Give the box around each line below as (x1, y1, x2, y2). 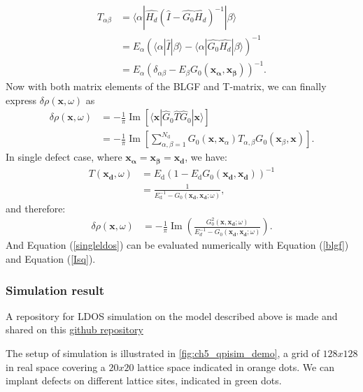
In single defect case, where (6, 150, 122, 164)
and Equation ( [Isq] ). (6, 252, 96, 266)
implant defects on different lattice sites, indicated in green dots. (6, 373, 282, 388)
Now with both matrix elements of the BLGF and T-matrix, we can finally (6, 79, 327, 94)
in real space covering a (6, 359, 106, 374)
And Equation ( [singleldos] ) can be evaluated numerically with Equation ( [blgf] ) (6, 238, 349, 252)
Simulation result (6, 281, 105, 298)
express (6, 92, 37, 107)
